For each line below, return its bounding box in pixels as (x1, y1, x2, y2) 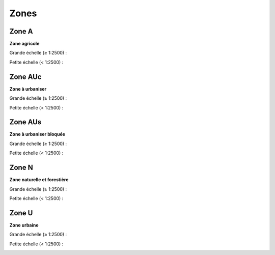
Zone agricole (9, 41, 40, 47)
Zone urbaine (9, 222, 39, 228)
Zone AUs (9, 118, 42, 127)
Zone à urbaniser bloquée (9, 131, 66, 137)
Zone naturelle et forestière (9, 177, 69, 183)
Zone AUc (9, 72, 42, 81)
